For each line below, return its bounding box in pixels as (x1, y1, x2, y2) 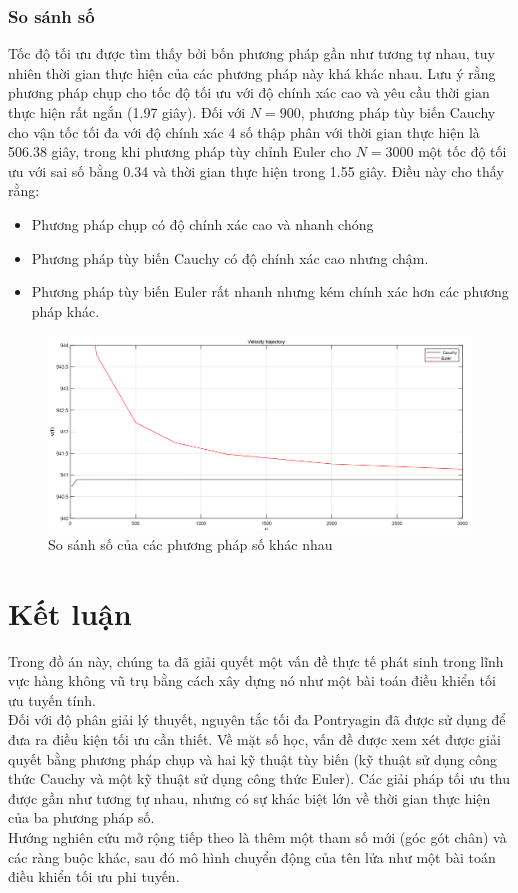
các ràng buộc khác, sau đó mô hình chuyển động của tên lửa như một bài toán (8, 846, 496, 867)
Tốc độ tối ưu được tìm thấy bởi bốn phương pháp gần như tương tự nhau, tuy (8, 43, 496, 64)
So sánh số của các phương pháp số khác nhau (48, 533, 333, 554)
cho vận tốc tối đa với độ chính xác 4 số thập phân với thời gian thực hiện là (8, 121, 480, 142)
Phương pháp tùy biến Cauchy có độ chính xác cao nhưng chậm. (31, 247, 429, 268)
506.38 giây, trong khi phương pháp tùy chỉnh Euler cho (8, 141, 351, 162)
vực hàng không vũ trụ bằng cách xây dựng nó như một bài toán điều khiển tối (8, 670, 496, 691)
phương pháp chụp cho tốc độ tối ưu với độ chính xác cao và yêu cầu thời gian (8, 82, 490, 103)
